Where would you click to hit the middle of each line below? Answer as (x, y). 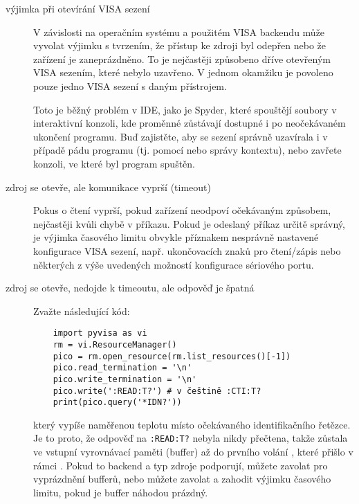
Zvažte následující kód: (82, 310)
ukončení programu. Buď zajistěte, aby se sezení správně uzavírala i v (181, 136)
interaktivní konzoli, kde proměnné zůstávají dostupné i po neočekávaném (190, 123)
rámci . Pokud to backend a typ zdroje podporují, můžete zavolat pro (181, 465)
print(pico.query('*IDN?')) (117, 403)
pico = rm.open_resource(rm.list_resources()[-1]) (172, 356)
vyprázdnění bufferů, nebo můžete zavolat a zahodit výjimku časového (182, 479)
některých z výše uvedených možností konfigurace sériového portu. (174, 264)
